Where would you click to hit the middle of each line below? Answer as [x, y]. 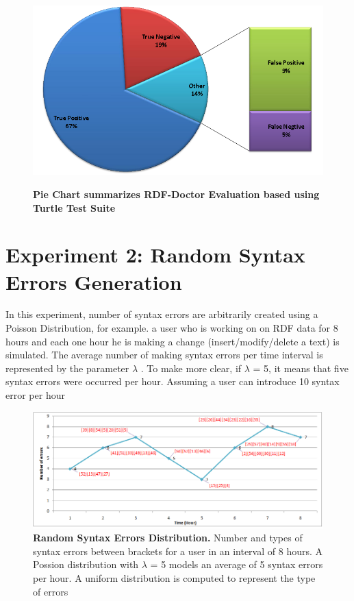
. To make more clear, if [191, 368]
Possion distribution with [86, 564]
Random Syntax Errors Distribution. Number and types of [168, 538]
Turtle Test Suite [74, 207]
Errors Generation [94, 281]
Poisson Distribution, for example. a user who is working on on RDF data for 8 [172, 328]
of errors [51, 591]
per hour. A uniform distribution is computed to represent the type [174, 578]
